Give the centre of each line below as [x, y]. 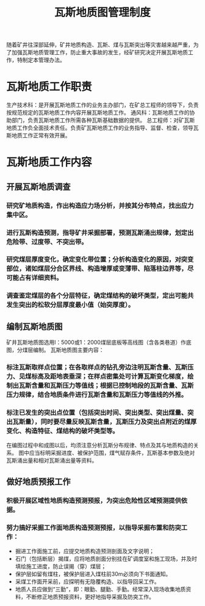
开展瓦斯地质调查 [38, 187]
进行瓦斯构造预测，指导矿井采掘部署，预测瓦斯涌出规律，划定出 [100, 232]
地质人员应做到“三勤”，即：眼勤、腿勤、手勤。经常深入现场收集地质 [100, 590]
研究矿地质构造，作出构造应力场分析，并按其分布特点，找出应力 [100, 205]
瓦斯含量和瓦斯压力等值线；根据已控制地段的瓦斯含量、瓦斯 [106, 386]
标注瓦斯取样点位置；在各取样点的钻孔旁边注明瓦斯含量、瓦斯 [97, 368]
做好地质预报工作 [38, 481]
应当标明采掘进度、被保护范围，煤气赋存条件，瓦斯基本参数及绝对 [112, 453]
